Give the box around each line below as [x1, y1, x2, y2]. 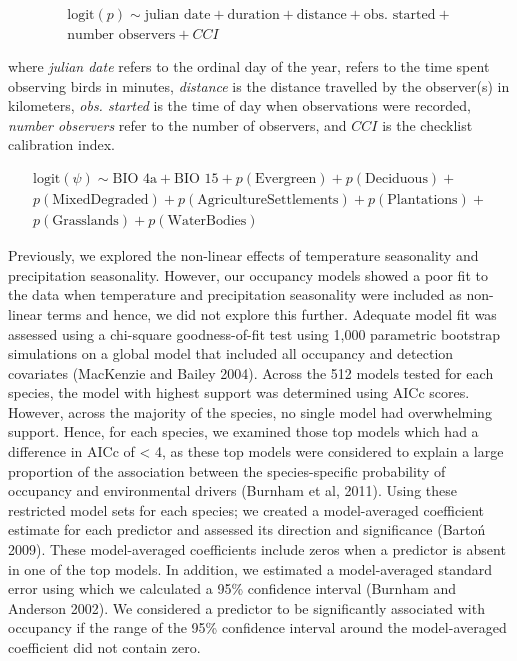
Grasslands [52, 214, 119, 229]
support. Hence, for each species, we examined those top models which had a [8, 421, 479, 442]
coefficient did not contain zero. [8, 637, 201, 657]
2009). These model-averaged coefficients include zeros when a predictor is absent [8, 539, 506, 560]
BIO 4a [112, 172, 157, 187]
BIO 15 [174, 172, 219, 187]
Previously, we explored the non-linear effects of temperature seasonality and [8, 245, 479, 266]
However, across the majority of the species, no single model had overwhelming [8, 401, 492, 422]
